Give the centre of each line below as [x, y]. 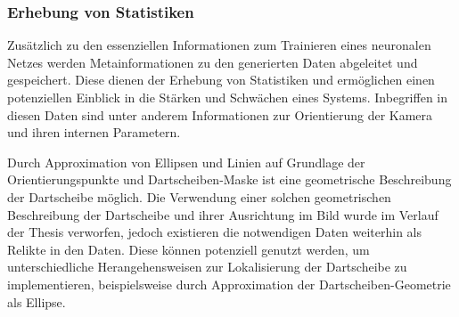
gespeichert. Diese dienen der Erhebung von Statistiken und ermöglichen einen [221, 80]
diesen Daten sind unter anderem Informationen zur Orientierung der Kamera [220, 114]
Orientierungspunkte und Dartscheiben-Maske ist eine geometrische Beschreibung [229, 179]
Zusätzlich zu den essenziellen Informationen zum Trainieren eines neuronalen [219, 45]
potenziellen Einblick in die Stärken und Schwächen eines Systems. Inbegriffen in [228, 97]
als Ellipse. [37, 301]
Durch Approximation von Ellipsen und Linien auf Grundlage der [186, 162]
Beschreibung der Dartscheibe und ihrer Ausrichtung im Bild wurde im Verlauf [223, 214]
